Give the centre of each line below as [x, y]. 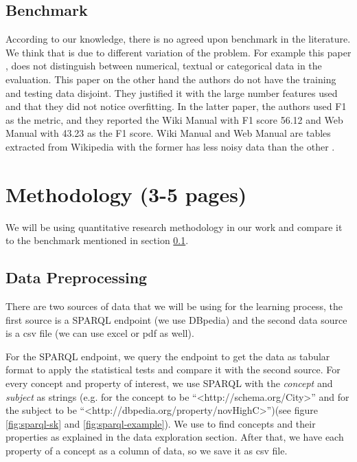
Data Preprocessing [77, 277]
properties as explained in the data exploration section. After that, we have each [175, 437]
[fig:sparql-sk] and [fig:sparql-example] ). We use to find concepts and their [161, 423]
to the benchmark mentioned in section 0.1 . [97, 240]
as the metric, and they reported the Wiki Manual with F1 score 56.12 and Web [174, 119]
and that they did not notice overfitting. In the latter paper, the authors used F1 [176, 106]
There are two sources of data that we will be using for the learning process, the [174, 306]
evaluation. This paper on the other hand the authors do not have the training [171, 79]
